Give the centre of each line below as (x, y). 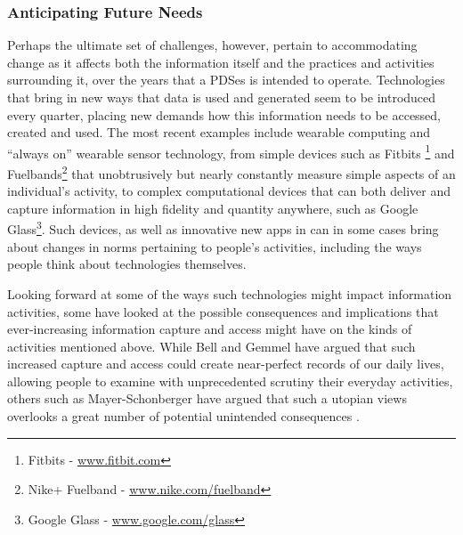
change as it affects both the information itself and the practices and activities (221, 62)
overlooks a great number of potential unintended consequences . (183, 416)
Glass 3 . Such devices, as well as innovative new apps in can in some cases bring (223, 228)
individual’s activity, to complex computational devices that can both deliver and (229, 191)
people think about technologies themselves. (127, 264)
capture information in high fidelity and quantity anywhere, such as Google (213, 208)
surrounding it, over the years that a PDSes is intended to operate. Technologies (226, 80)
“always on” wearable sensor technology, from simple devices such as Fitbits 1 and (231, 151)
